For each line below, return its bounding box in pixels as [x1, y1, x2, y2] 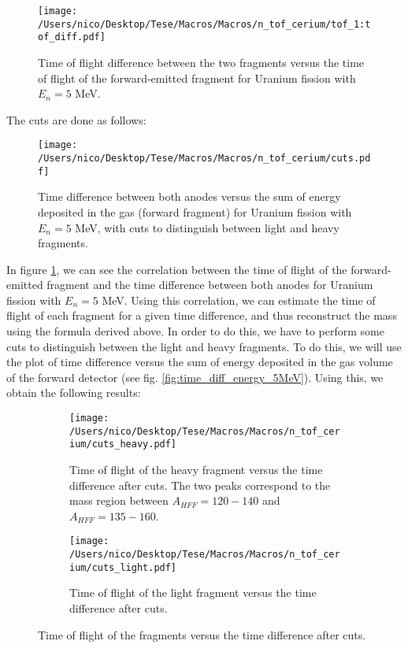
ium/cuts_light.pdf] [69, 561, 177, 573]
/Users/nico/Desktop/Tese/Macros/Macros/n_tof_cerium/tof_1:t [38, 18, 371, 30]
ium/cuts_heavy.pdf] [69, 439, 177, 450]
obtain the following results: [6, 384, 141, 401]
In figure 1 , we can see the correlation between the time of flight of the [6, 261, 347, 277]
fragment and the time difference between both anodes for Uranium [46, 276, 373, 293]
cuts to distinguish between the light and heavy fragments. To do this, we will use [6, 338, 402, 354]
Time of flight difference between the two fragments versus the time [38, 54, 365, 70]
